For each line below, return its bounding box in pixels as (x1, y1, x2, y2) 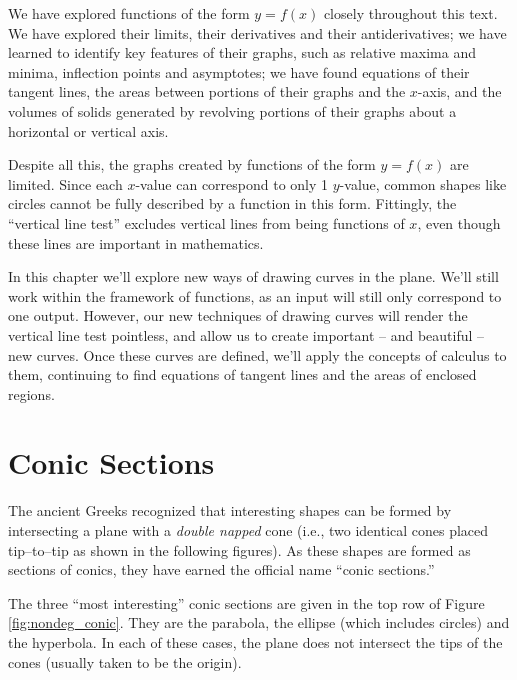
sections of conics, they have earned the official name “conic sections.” (8, 559, 435, 580)
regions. (8, 383, 55, 404)
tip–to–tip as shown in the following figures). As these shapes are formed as (8, 539, 471, 560)
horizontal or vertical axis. (8, 120, 169, 141)
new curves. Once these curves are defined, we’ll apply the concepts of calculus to (8, 344, 507, 365)
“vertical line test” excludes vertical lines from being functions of (8, 212, 405, 233)
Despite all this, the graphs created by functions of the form (8, 154, 376, 175)
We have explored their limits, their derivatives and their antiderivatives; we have (8, 22, 507, 43)
